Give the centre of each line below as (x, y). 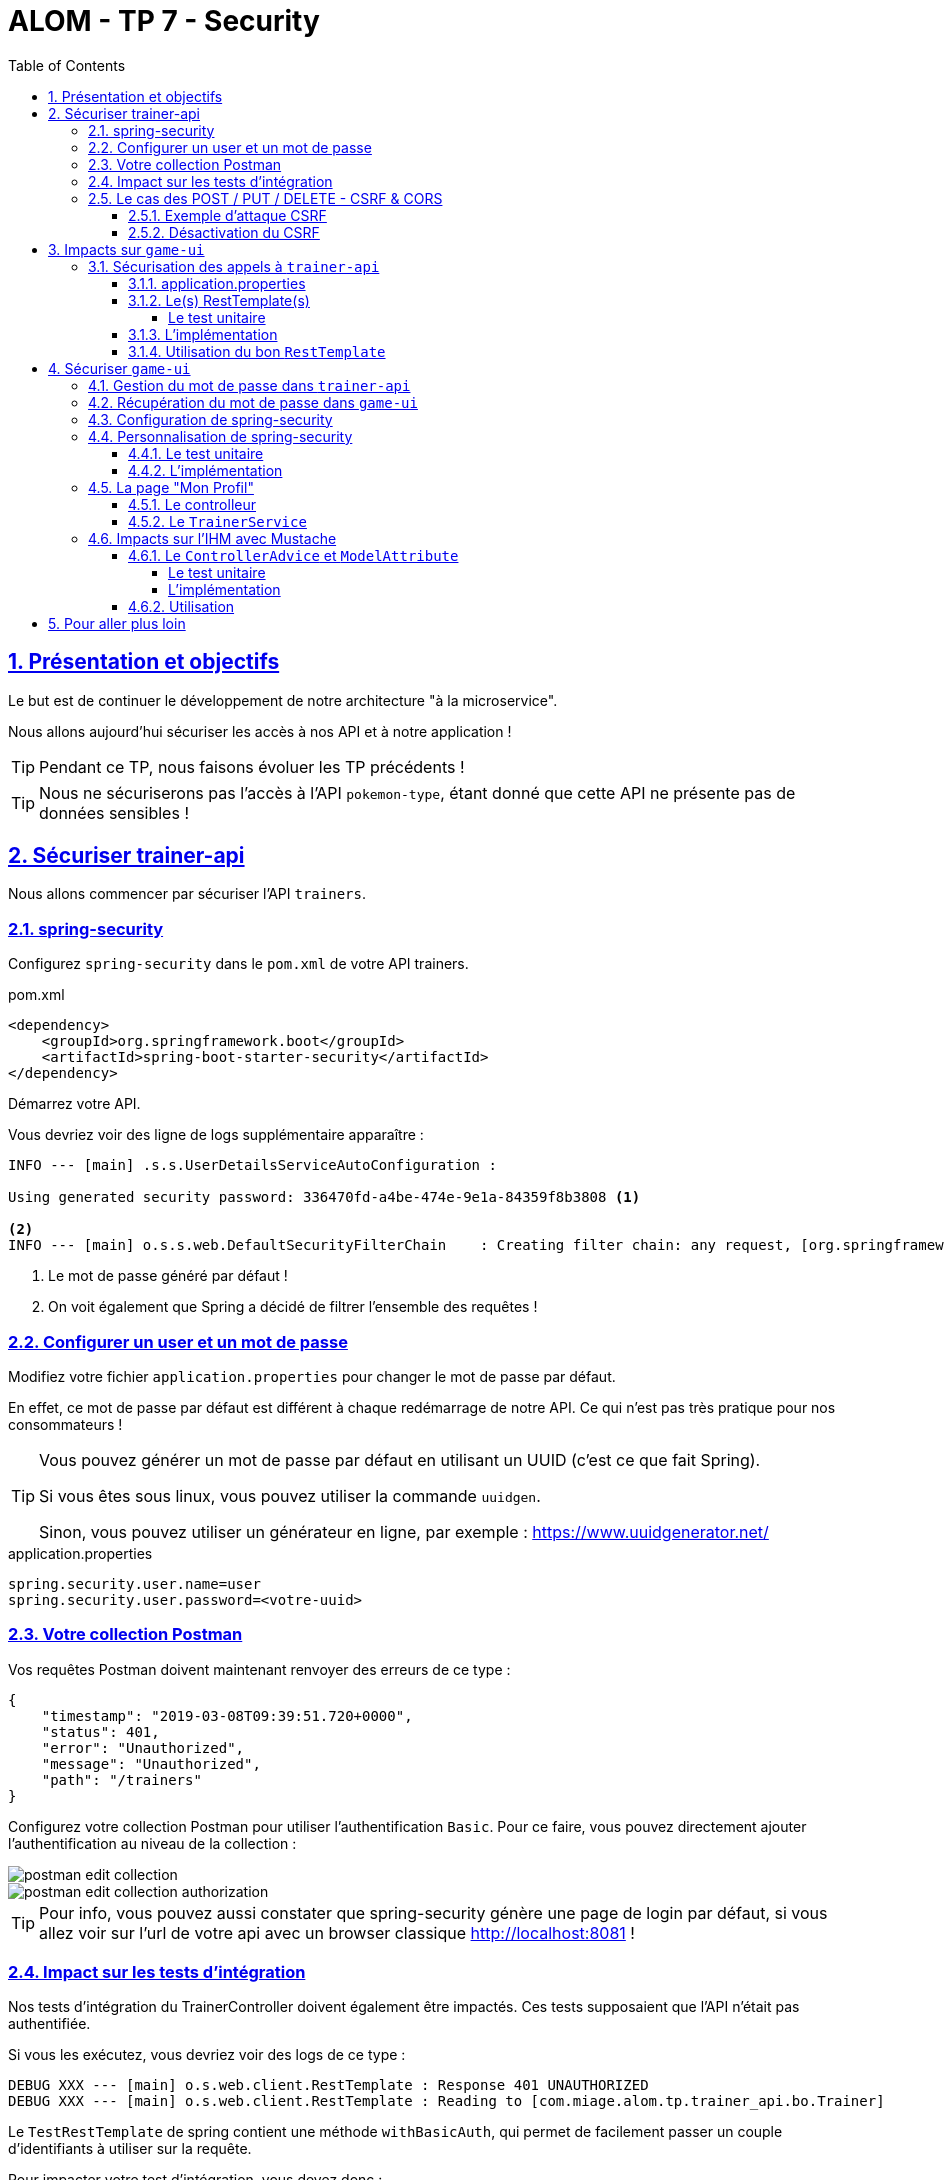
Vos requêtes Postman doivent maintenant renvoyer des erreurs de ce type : (259, 1669)
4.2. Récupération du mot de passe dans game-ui (253, 402)
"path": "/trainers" (121, 1779)
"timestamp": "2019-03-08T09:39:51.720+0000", (227, 1715)
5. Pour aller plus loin (117, 623)
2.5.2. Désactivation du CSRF (224, 232)
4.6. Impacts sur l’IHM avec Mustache (212, 538)
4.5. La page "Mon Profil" (171, 487)
